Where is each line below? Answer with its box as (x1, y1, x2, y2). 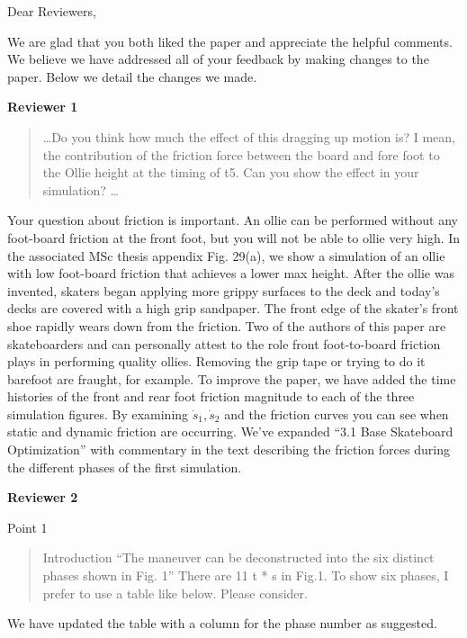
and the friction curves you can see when (224, 404, 449, 423)
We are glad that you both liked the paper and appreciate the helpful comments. (7, 31, 453, 50)
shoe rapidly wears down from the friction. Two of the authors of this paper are (7, 316, 446, 335)
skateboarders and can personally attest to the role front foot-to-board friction (7, 334, 441, 353)
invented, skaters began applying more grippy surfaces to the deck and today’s (7, 281, 440, 300)
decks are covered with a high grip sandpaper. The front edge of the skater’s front (7, 299, 459, 318)
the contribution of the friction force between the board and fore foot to (42, 145, 440, 164)
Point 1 (7, 517, 48, 536)
